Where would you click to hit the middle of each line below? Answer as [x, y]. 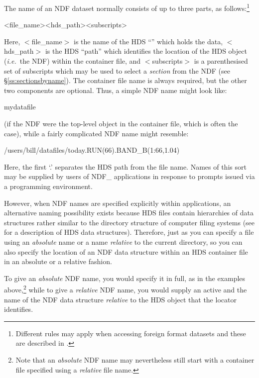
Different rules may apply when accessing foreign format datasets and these [131, 333]
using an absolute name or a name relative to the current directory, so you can [123, 241]
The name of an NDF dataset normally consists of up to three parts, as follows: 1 [127, 7]
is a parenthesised [221, 61]
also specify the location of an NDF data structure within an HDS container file [126, 251]
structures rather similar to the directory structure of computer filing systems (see [129, 222]
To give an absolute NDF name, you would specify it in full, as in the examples [125, 278]
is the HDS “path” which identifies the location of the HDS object [146, 51]
